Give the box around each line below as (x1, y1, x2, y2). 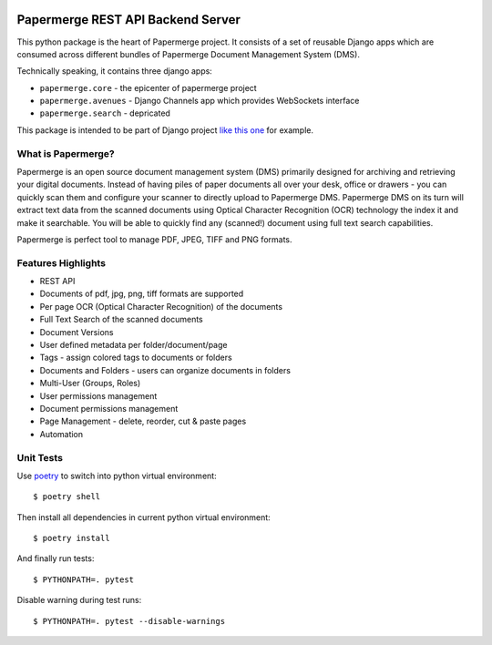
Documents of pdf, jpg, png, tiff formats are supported (39, 288, 244, 300)
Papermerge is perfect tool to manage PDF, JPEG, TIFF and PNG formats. (16, 233, 292, 245)
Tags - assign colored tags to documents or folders (39, 352, 232, 363)
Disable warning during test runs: (16, 595, 142, 606)
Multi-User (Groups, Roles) (39, 378, 141, 389)
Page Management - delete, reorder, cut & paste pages (39, 415, 247, 427)
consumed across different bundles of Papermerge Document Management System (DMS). (16, 48, 360, 59)
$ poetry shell (33, 492, 101, 502)
